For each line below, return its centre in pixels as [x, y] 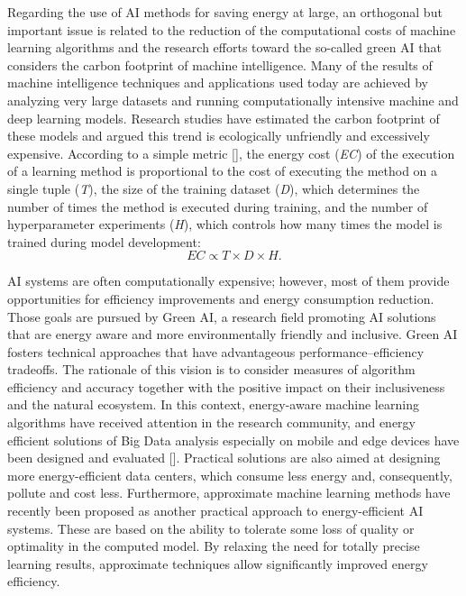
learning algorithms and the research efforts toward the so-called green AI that [224, 47]
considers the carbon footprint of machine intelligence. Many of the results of [220, 64]
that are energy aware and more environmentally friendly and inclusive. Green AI [233, 334]
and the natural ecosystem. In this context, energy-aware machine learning [213, 404]
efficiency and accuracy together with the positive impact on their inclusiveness [226, 386]
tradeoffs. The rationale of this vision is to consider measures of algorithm [211, 369]
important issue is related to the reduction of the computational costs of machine [232, 29]
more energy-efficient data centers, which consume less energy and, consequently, [230, 475]
